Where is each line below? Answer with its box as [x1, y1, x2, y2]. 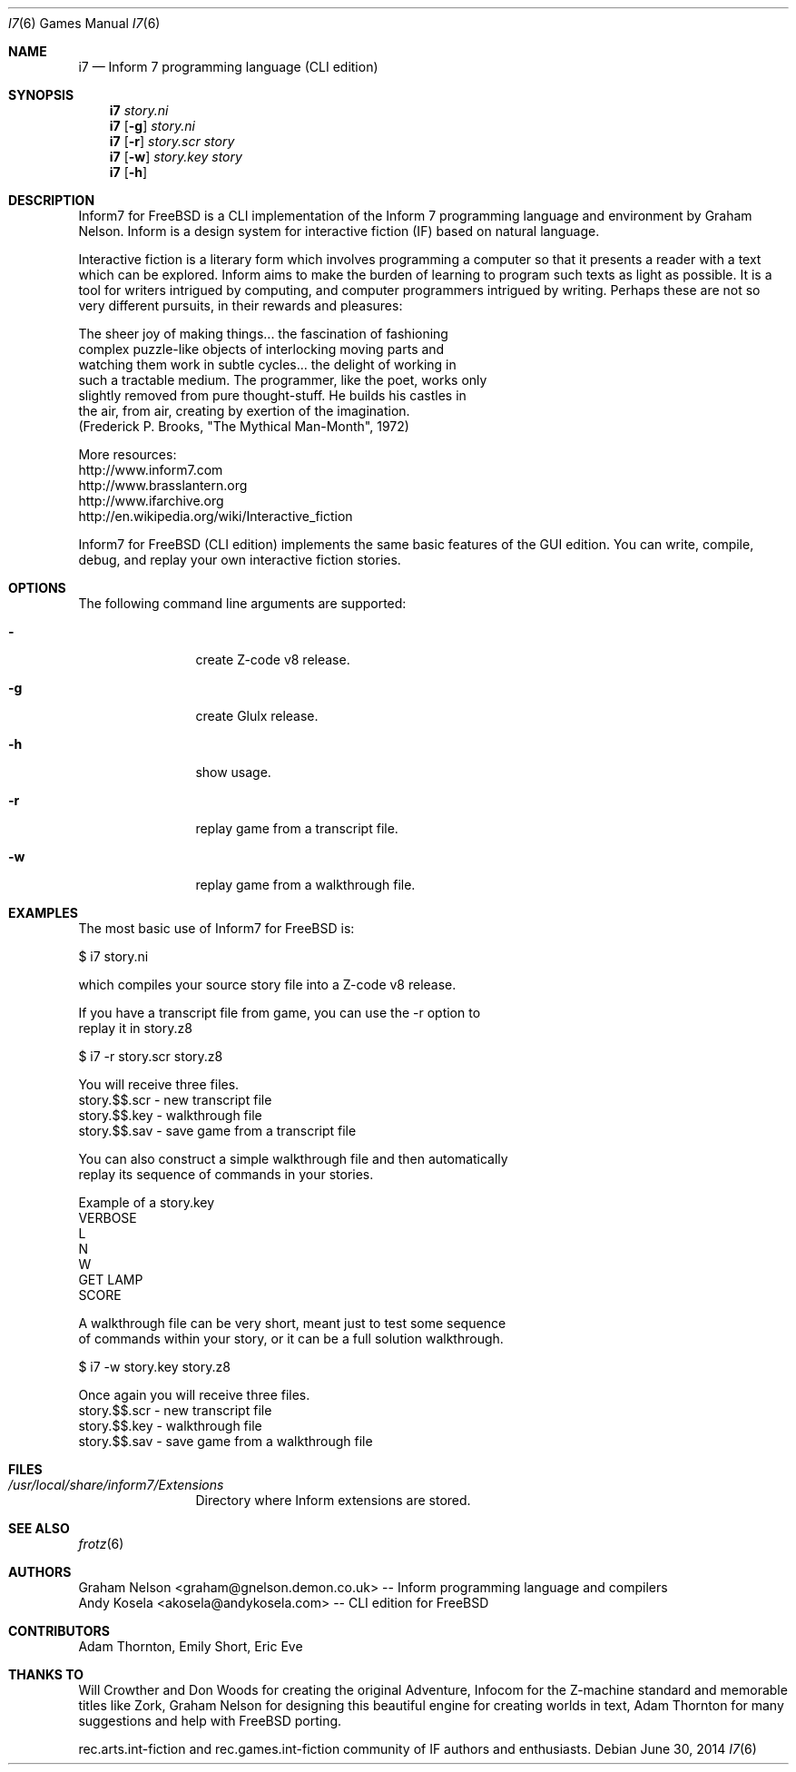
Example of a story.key [78, 1195, 215, 1210]
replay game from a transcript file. [195, 821, 398, 836]
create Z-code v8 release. [195, 652, 350, 667]
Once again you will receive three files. [78, 1387, 310, 1403]
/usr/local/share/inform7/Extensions [8, 1477, 224, 1492]
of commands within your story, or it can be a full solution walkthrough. [78, 1331, 504, 1346]
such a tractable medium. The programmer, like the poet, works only [78, 372, 487, 388]
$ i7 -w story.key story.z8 [78, 1359, 231, 1374]
